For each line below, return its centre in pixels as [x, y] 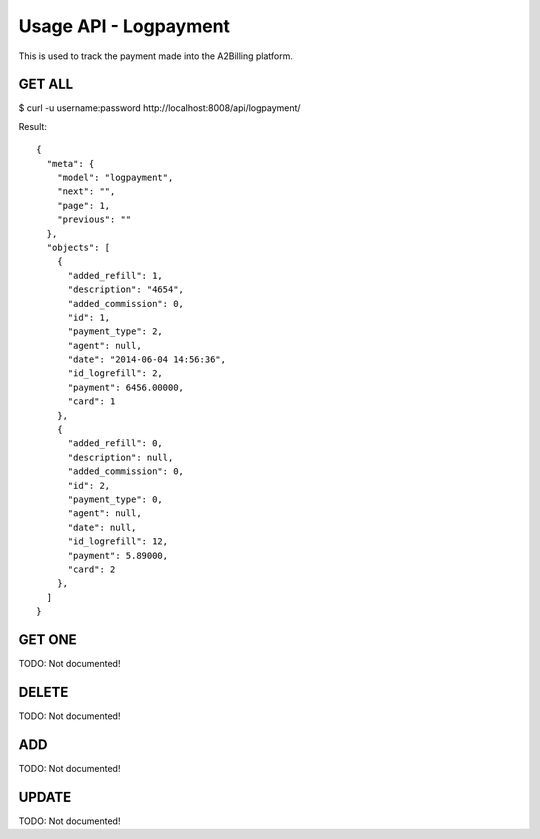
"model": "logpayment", [115, 178]
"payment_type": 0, [115, 499]
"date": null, [102, 527]
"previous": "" [94, 219]
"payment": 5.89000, [118, 555]
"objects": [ [78, 247]
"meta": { [70, 163]
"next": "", [86, 191]
